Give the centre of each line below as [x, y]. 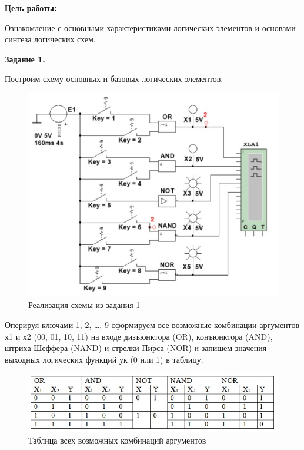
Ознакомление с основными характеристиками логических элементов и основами [150, 27]
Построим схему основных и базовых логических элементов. [114, 79]
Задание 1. [25, 59]
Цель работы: [31, 8]
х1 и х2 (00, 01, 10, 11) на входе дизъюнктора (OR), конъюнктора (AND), [139, 336]
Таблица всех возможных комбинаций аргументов [117, 440]
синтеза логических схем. [50, 39]
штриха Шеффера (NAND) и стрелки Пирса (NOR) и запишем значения [136, 348]
